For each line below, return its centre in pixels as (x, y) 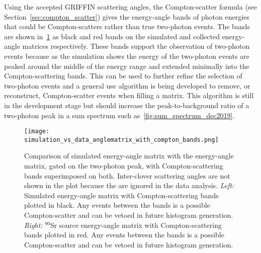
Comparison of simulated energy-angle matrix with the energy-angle (129, 156)
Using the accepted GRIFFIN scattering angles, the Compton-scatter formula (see (130, 7)
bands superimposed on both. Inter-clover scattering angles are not (127, 175)
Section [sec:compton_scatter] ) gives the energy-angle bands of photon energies (127, 16)
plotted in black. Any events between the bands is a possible (117, 205)
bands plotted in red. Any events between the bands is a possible (124, 235)
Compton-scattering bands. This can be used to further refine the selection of (123, 76)
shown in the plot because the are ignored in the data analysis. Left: (129, 185)
